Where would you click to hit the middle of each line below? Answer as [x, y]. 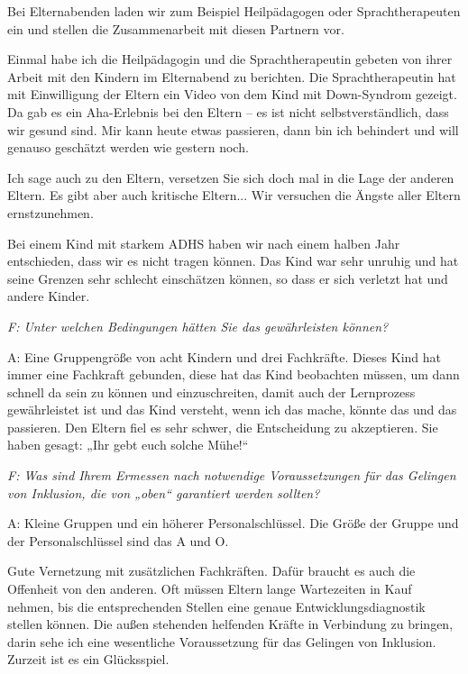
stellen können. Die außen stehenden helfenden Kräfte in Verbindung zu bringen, [230, 624]
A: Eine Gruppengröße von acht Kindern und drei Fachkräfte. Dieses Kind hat [224, 356]
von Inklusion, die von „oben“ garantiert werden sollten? [164, 492]
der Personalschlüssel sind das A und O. [118, 540]
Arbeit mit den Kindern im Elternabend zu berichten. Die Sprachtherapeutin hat [232, 76]
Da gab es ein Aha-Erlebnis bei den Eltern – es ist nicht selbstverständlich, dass [228, 111]
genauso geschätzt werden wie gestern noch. [128, 147]
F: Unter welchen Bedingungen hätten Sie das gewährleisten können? [198, 326]
